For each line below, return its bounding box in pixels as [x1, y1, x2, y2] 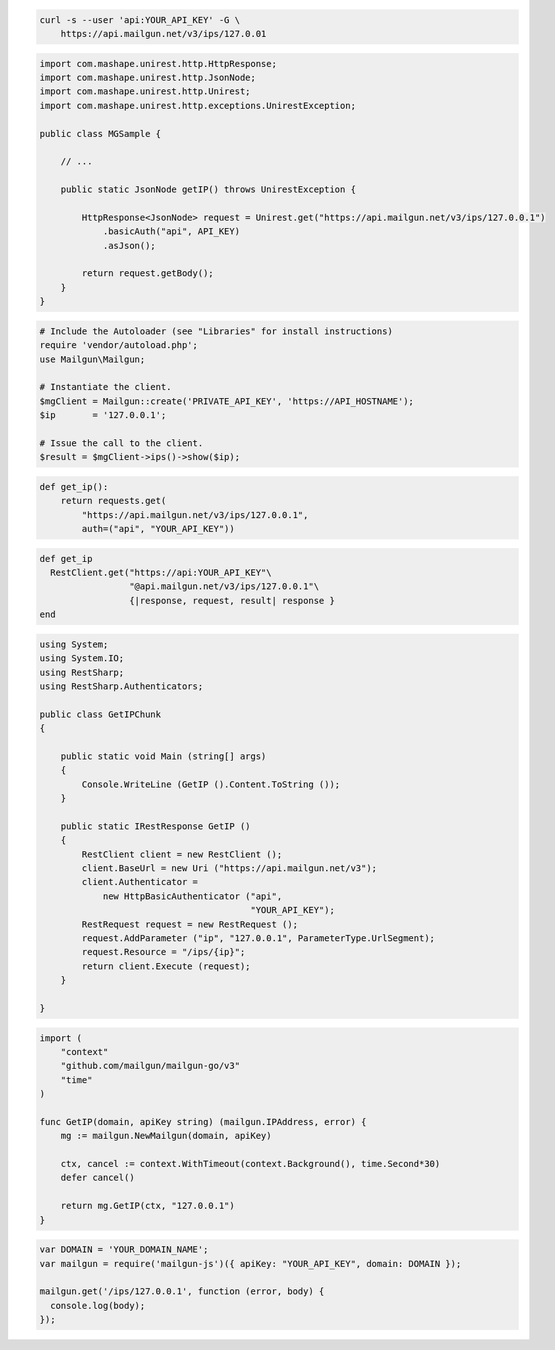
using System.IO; [39, 653, 125, 664]
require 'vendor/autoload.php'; [39, 340, 199, 351]
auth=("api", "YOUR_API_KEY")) [81, 523, 235, 535]
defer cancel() [60, 1172, 135, 1184]
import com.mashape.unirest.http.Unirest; [39, 86, 251, 97]
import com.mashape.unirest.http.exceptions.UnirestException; [39, 100, 357, 111]
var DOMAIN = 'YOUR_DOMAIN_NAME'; [39, 1244, 209, 1255]
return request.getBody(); [81, 268, 214, 279]
